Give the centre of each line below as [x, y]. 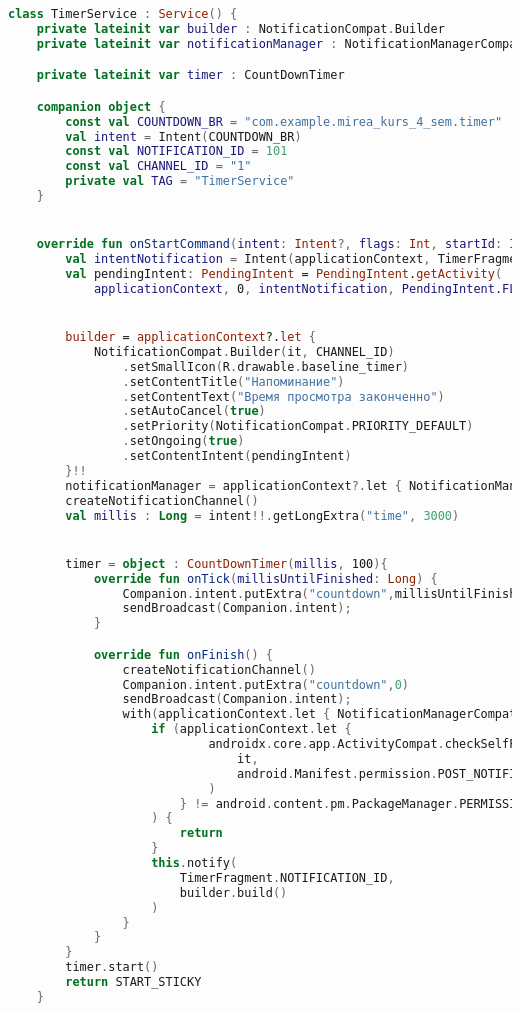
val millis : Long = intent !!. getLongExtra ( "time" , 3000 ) [262, 515]
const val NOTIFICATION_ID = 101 [176, 151]
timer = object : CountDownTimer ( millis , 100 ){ [226, 563]
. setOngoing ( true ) [183, 441]
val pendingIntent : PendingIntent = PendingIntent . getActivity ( [284, 274]
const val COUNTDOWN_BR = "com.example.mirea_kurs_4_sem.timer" [284, 121]
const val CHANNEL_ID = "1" [158, 166]
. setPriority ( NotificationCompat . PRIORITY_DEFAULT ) [298, 426]
